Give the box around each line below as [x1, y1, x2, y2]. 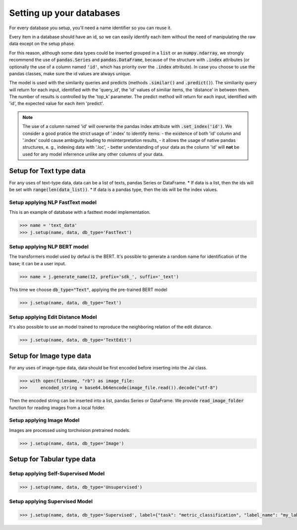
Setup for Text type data [9, 167, 86, 175]
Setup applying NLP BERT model [9, 243, 89, 250]
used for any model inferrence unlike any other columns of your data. [22, 151, 164, 157]
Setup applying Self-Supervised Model [9, 470, 105, 477]
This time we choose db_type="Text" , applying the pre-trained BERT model [9, 287, 168, 293]
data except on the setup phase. [9, 41, 75, 47]
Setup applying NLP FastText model [9, 199, 97, 206]
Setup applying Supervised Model [9, 498, 93, 505]
